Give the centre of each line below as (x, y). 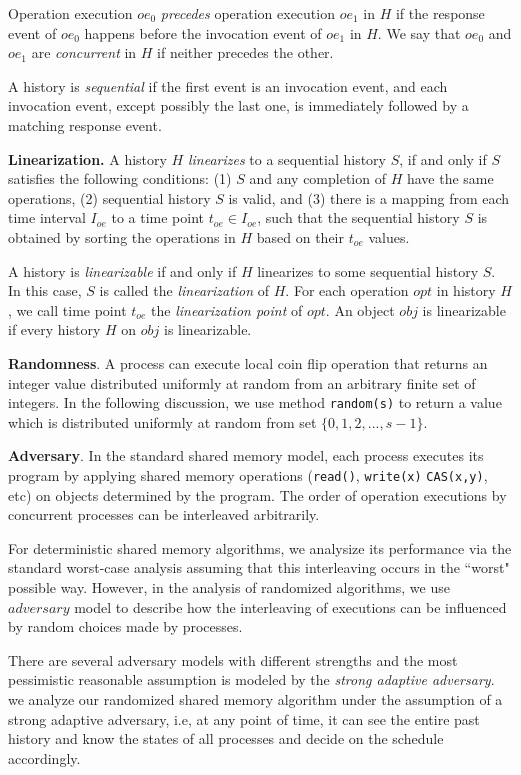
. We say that (419, 32)
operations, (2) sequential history (109, 197)
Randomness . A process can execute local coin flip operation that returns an (248, 362)
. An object (360, 309)
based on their (300, 236)
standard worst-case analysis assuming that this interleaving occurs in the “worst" (259, 567)
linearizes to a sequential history (286, 158)
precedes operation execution (247, 13)
